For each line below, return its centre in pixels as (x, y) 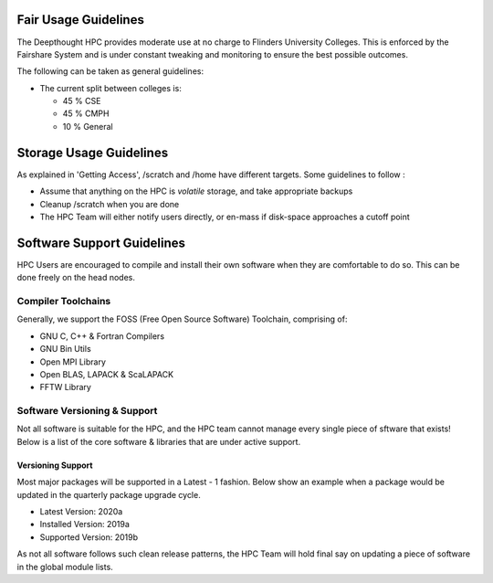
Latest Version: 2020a (81, 512)
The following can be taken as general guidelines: (110, 71)
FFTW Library (65, 387)
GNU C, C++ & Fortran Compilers (102, 336)
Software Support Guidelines (101, 243)
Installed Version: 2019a (84, 525)
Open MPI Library (73, 362)
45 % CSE (82, 101)
